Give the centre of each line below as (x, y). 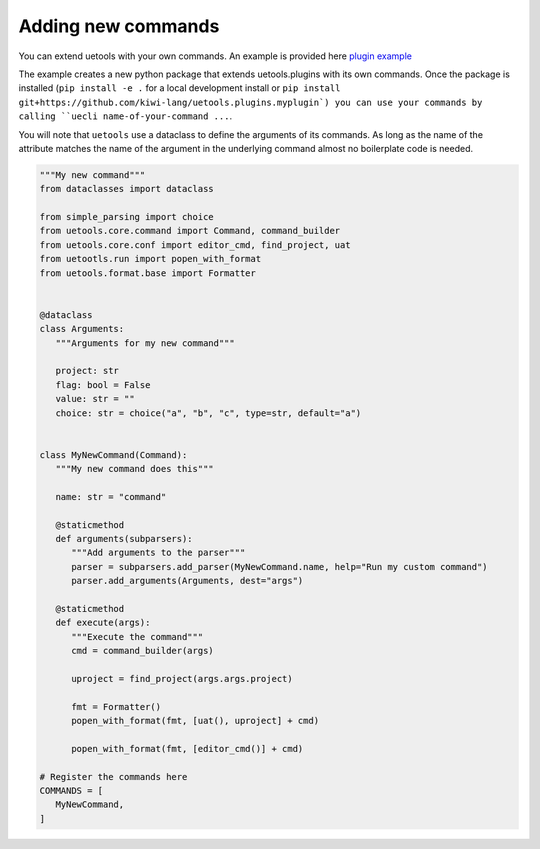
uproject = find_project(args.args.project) (182, 678)
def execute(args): (103, 623)
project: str (87, 371)
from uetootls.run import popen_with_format (150, 259)
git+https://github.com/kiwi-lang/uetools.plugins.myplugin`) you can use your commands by (250, 102)
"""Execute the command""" (137, 636)
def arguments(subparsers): (124, 539)
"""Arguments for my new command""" (145, 343)
